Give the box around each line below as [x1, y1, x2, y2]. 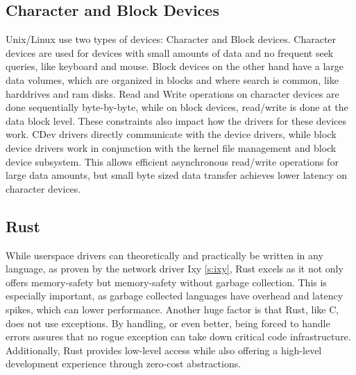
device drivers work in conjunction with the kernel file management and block [6, 140, 337, 155]
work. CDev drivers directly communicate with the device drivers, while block [6, 127, 337, 141]
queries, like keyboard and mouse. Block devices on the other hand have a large [6, 59, 344, 73]
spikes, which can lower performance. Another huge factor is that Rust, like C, [6, 302, 339, 316]
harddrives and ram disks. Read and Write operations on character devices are [6, 86, 339, 101]
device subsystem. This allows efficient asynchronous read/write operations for [6, 154, 339, 168]
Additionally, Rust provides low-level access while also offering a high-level [6, 342, 322, 357]
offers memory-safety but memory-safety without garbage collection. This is [6, 274, 327, 289]
